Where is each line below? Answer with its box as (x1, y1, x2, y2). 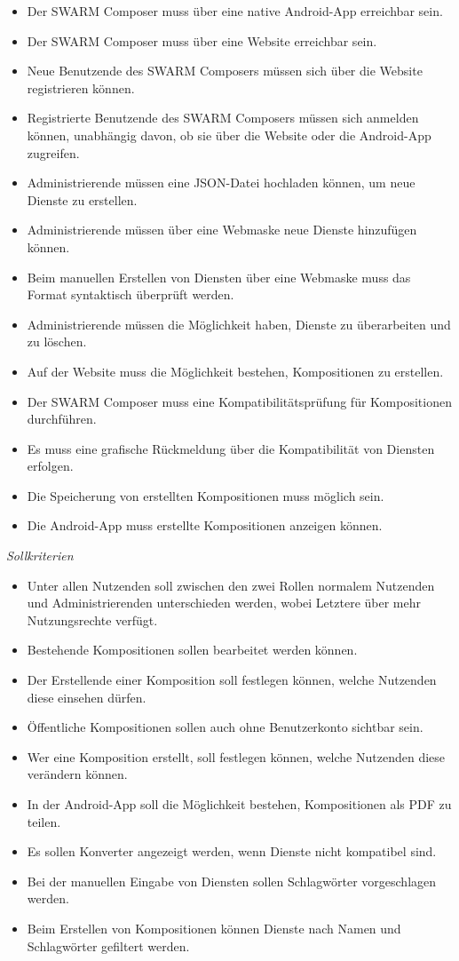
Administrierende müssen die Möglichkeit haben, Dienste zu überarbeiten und (27, 314, 451, 333)
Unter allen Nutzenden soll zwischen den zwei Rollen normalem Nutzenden (27, 576, 435, 594)
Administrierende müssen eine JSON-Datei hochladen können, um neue (27, 173, 415, 192)
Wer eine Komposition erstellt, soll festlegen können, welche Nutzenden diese (27, 747, 445, 766)
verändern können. (27, 765, 128, 783)
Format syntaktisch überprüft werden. (27, 285, 234, 304)
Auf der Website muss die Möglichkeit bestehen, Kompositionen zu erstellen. (27, 361, 444, 380)
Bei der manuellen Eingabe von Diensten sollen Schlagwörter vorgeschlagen (27, 871, 437, 890)
